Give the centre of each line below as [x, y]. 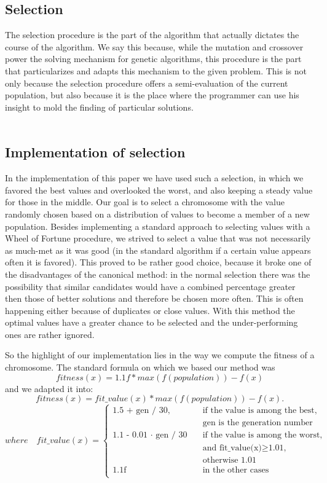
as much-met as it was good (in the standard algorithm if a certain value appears [158, 250]
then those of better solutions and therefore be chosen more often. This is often [154, 298]
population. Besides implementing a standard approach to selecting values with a [158, 226]
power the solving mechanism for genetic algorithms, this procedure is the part [153, 59]
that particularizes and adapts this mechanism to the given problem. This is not [156, 70]
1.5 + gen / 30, [141, 410]
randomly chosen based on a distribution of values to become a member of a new [157, 214]
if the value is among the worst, [262, 435]
